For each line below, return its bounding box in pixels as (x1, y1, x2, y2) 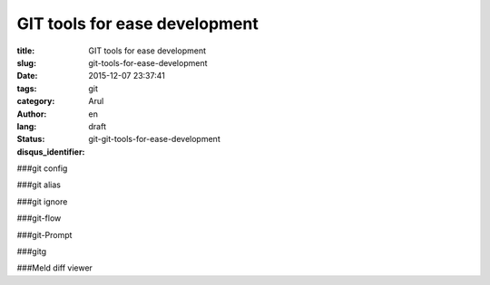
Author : (16, 109, 47, 119)
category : (16, 96, 55, 107)
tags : (16, 82, 37, 94)
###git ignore (16, 195, 68, 207)
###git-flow (16, 213, 62, 223)
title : (16, 45, 35, 56)
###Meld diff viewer (16, 262, 93, 273)
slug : (16, 57, 36, 68)
